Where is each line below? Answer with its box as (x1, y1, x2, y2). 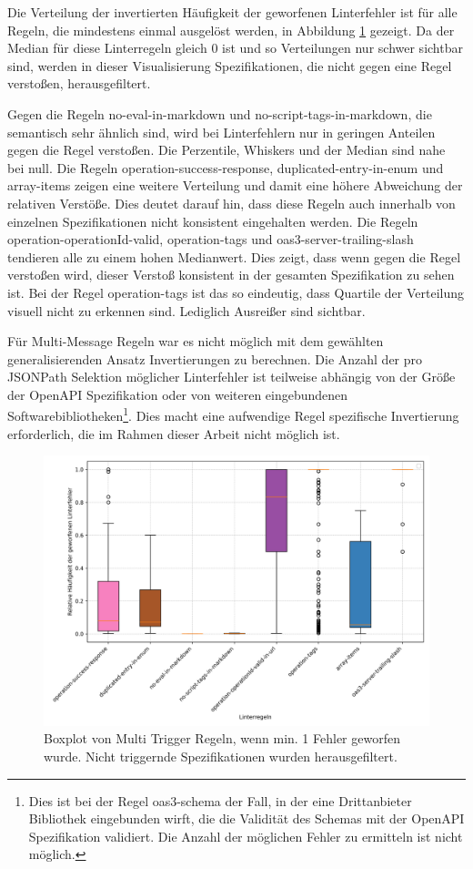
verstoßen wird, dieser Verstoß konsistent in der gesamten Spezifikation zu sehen (7, 265, 455, 284)
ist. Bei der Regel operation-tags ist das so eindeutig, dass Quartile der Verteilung (7, 282, 464, 302)
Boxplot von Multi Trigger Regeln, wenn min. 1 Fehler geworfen (44, 729, 400, 748)
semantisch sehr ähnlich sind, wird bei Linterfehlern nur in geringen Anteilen (7, 122, 436, 141)
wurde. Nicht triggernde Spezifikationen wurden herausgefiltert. (44, 746, 398, 765)
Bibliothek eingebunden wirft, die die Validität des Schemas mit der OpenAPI (28, 809, 465, 828)
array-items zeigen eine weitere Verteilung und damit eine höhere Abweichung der (7, 176, 463, 195)
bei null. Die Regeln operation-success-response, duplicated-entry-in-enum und (7, 158, 444, 177)
